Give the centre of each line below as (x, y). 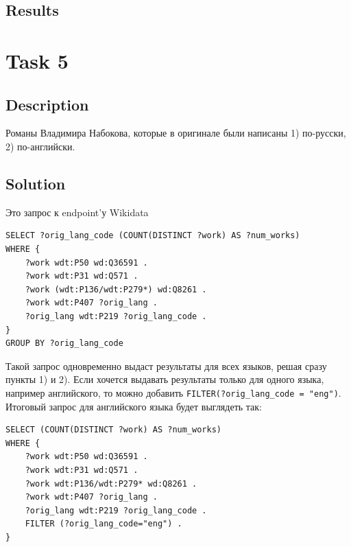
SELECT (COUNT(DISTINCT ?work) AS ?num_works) (113, 430)
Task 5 (37, 60)
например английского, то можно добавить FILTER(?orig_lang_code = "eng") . (173, 392)
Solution (36, 183)
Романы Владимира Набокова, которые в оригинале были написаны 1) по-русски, (176, 133)
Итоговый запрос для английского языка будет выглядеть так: (134, 406)
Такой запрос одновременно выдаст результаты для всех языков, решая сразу (166, 365)
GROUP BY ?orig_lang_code (64, 344)
